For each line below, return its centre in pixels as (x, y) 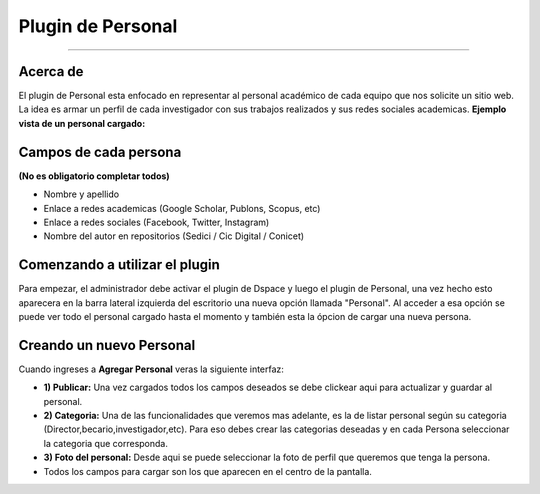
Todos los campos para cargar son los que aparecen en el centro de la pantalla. (207, 471)
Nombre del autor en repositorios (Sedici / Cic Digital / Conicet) (174, 236)
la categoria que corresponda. (106, 443)
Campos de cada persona (100, 151)
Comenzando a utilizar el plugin (119, 265)
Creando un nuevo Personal (107, 345)
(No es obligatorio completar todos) (94, 176)
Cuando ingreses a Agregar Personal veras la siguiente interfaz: (151, 369)
